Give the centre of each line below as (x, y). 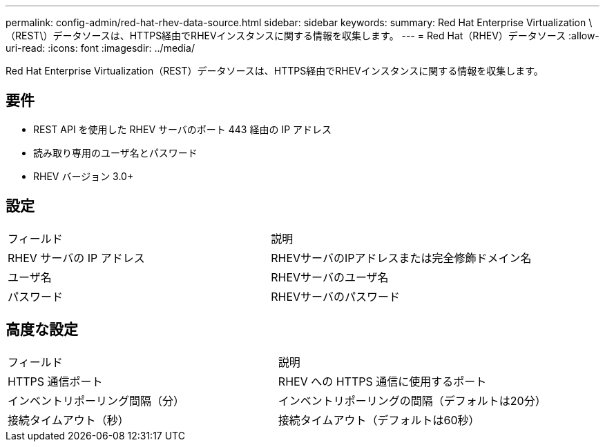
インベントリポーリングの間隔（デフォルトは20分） (412, 400)
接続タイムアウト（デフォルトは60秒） (379, 420)
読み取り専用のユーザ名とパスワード (115, 152)
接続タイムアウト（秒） (68, 420)
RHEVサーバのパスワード (335, 296)
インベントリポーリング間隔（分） (96, 400)
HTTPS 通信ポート (55, 381)
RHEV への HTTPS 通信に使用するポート (382, 381)
